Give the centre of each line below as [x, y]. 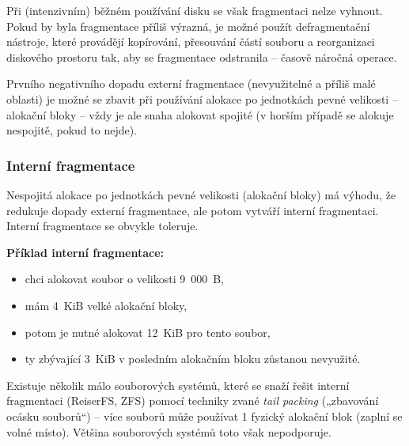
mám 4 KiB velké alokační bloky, [106, 305]
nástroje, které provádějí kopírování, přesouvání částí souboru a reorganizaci [191, 42]
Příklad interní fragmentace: [85, 252]
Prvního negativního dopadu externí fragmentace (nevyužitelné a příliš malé [191, 83]
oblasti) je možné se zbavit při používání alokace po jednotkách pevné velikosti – [202, 98]
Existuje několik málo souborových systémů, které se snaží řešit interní [178, 385]
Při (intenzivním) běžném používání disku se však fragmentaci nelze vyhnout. [195, 10]
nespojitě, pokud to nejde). [72, 130]
